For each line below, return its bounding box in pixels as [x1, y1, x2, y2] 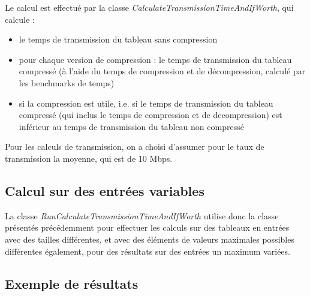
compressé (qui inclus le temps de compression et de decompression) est [19, 108, 282, 121]
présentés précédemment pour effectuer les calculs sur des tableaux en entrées [5, 221, 290, 234]
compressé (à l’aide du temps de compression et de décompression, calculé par [19, 65, 306, 77]
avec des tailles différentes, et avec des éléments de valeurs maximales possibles [5, 232, 294, 245]
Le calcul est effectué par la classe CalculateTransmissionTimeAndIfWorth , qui [5, 1, 294, 13]
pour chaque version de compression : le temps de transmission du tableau [19, 53, 292, 65]
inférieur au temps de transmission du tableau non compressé [19, 120, 244, 132]
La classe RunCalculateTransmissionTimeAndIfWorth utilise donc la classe [5, 209, 279, 222]
